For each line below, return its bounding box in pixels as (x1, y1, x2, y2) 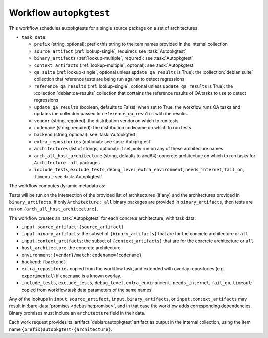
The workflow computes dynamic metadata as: (9, 183, 106, 189)
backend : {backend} (21, 259, 67, 265)
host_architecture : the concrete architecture (21, 245, 121, 251)
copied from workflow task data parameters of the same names (21, 287, 152, 293)
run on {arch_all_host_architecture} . (9, 206, 99, 212)
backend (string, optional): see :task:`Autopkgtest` (34, 132, 137, 138)
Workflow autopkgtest (9, 7, 110, 18)
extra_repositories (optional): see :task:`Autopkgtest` (34, 138, 152, 144)
